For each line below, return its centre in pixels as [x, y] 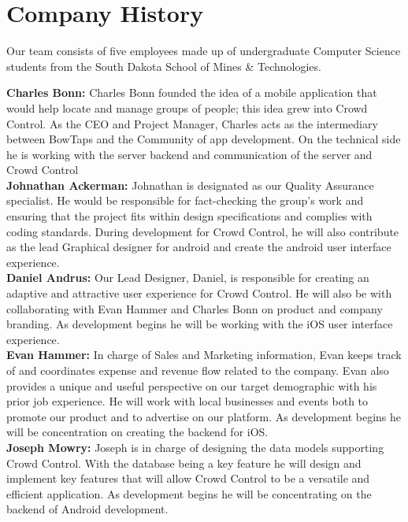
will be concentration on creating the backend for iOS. [137, 432]
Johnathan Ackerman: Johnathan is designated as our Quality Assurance [190, 185]
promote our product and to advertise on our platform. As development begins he [204, 416]
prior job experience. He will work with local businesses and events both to [187, 401]
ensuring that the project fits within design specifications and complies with [189, 216]
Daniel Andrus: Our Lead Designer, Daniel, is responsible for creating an [188, 278]
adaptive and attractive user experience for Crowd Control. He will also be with [199, 293]
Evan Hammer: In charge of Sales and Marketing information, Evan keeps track [204, 355]
